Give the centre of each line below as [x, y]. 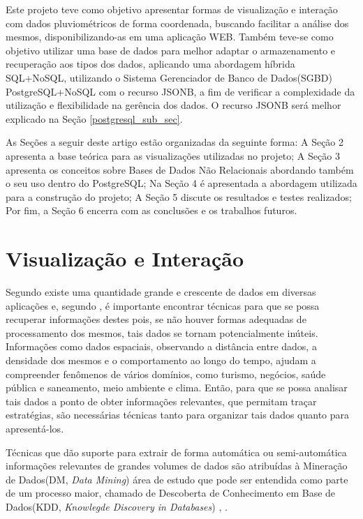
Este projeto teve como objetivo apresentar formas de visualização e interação [172, 9]
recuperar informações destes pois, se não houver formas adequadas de [156, 319]
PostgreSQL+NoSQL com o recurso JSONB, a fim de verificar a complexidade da [180, 91]
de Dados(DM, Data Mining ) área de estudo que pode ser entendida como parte [177, 479]
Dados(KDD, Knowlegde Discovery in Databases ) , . [117, 506]
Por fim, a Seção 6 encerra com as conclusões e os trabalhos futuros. [151, 210]
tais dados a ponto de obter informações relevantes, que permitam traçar [161, 401]
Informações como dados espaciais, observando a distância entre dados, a [161, 346]
